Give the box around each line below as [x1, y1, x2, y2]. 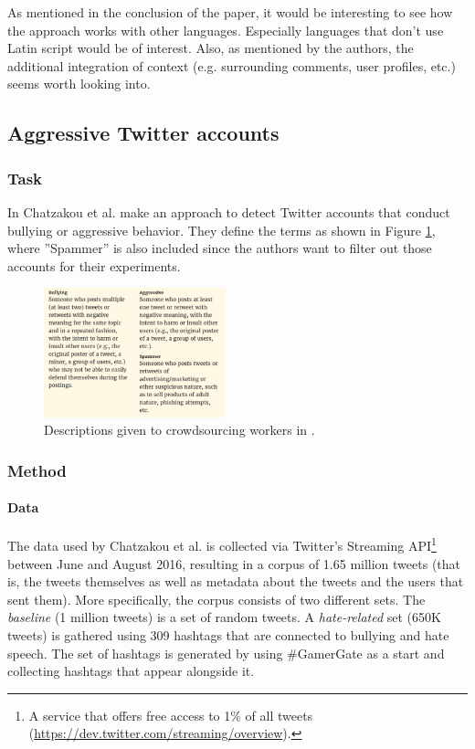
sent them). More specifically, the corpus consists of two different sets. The [7, 589, 426, 608]
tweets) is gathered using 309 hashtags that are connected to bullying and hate [7, 626, 449, 645]
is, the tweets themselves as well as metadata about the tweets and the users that [7, 572, 464, 591]
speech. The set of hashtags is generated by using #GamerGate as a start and [7, 643, 445, 662]
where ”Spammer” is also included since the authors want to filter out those [7, 238, 432, 258]
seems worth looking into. [7, 74, 151, 93]
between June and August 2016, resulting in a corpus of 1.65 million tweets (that [7, 554, 461, 573]
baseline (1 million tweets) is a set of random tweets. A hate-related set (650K [7, 607, 441, 627]
